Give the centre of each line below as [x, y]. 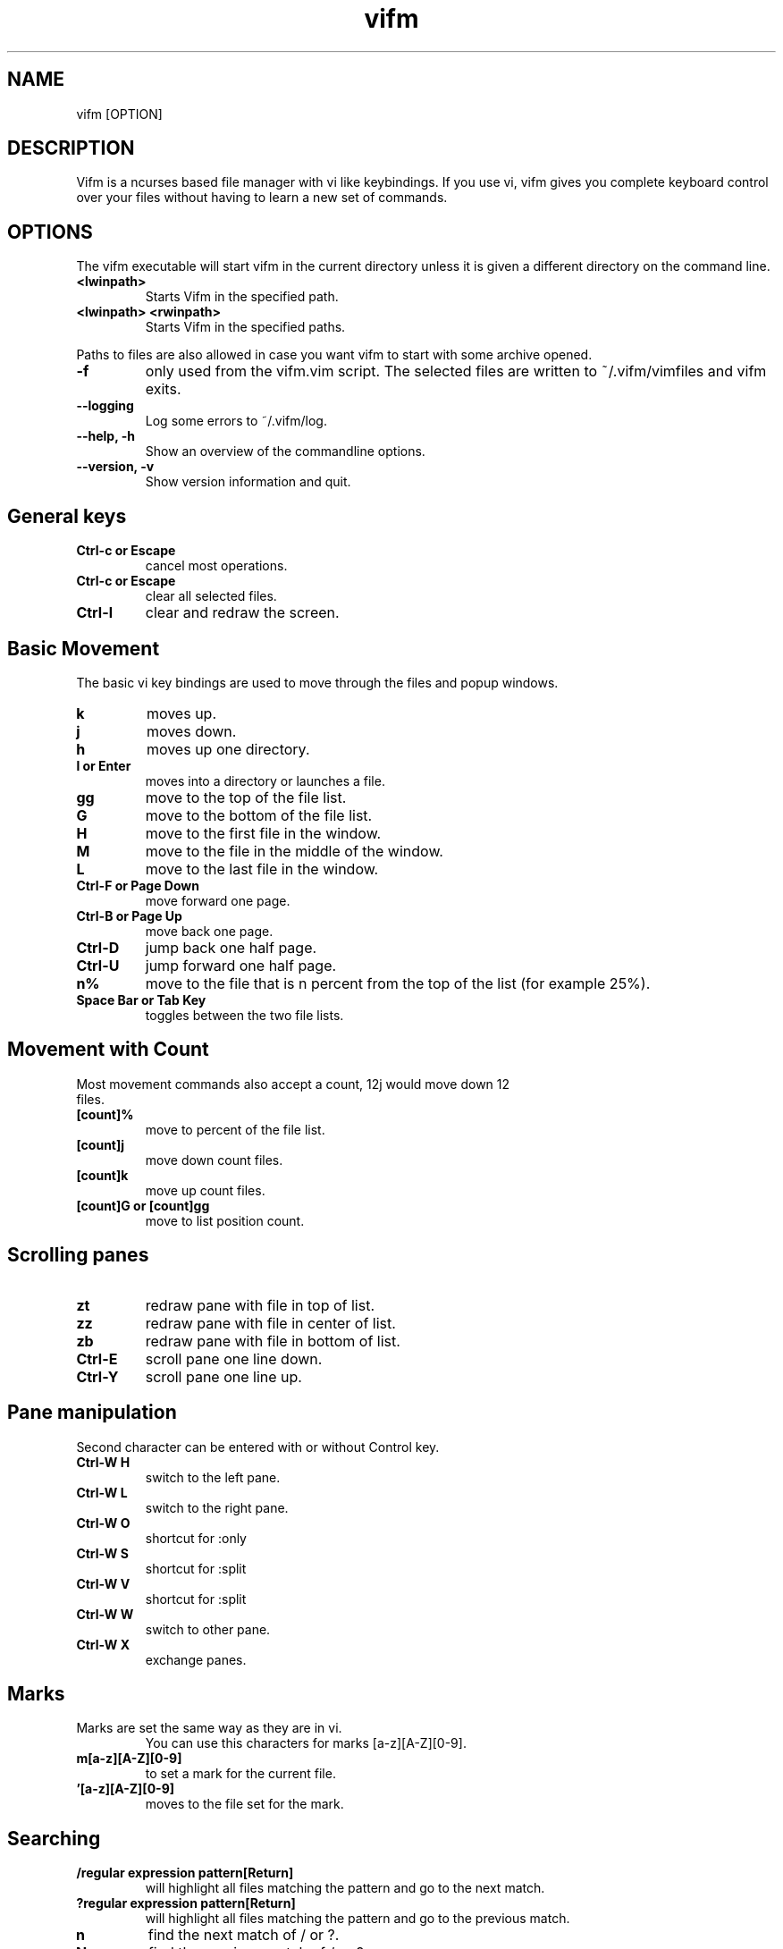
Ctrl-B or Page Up [129, 915]
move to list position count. [225, 1220]
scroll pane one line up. [223, 1376]
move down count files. [214, 1160]
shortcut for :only [196, 1538]
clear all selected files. [211, 596]
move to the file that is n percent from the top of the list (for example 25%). [398, 983]
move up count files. [205, 1190]
